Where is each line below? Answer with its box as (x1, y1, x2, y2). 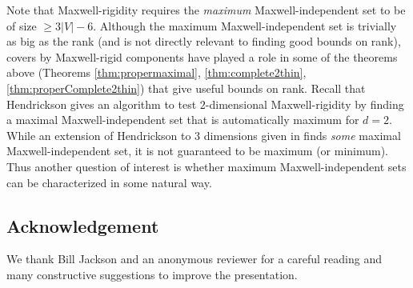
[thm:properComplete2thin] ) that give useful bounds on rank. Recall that (6, 79, 366, 96)
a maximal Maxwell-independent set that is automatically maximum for (6, 111, 359, 128)
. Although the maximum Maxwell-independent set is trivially (93, 17, 397, 34)
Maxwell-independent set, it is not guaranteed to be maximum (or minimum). (6, 142, 389, 159)
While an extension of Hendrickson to (6, 126, 191, 143)
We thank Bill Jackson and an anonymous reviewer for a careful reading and (6, 250, 382, 267)
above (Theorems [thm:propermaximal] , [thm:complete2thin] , (6, 64, 307, 81)
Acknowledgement (6, 213, 159, 238)
